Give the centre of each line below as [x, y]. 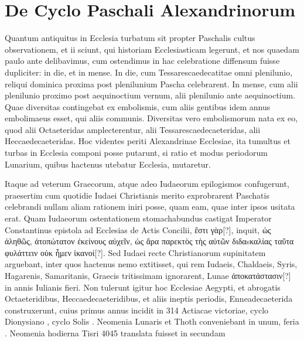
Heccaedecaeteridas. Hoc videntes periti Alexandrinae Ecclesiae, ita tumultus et [148, 141]
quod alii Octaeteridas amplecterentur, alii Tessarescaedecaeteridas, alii [133, 129]
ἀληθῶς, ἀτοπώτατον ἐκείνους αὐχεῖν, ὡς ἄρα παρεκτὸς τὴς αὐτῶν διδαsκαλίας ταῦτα [149, 241]
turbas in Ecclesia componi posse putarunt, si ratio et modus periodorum [136, 153]
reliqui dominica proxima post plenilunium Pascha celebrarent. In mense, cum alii [151, 83]
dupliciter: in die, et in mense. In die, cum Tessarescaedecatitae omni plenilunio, [149, 72]
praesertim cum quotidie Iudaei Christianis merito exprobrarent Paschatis [137, 195]
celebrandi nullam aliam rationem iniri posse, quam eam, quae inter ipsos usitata [150, 207]
